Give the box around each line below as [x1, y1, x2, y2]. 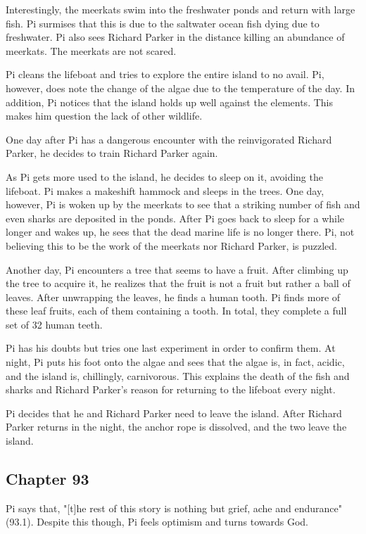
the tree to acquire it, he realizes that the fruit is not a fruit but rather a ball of [6, 276, 351, 291]
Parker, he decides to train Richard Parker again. [6, 146, 218, 160]
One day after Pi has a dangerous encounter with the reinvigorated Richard [6, 132, 332, 146]
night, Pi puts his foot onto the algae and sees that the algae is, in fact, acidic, [6, 355, 345, 369]
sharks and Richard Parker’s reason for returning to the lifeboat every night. [6, 382, 336, 397]
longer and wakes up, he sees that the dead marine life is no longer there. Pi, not [6, 224, 355, 239]
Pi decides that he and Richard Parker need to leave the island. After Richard [6, 405, 342, 420]
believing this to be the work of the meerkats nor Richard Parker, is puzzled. [6, 238, 338, 253]
